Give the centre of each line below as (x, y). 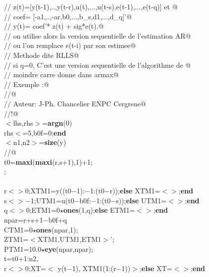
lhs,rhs (23, 123)
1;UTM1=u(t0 (52, 200)
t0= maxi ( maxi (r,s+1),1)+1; (49, 162)
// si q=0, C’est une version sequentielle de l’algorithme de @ (98, 65)
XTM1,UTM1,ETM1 (70, 239)
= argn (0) (57, 123)
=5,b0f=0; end (44, 132)
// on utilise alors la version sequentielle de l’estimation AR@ (98, 35)
